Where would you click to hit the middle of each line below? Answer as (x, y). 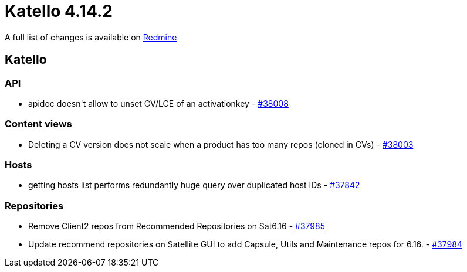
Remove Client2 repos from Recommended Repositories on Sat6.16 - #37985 (177, 226)
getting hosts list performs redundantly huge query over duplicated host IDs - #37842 (194, 185)
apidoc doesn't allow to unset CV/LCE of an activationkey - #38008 (158, 103)
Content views (38, 124)
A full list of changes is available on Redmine (91, 37)
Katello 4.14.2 (59, 11)
